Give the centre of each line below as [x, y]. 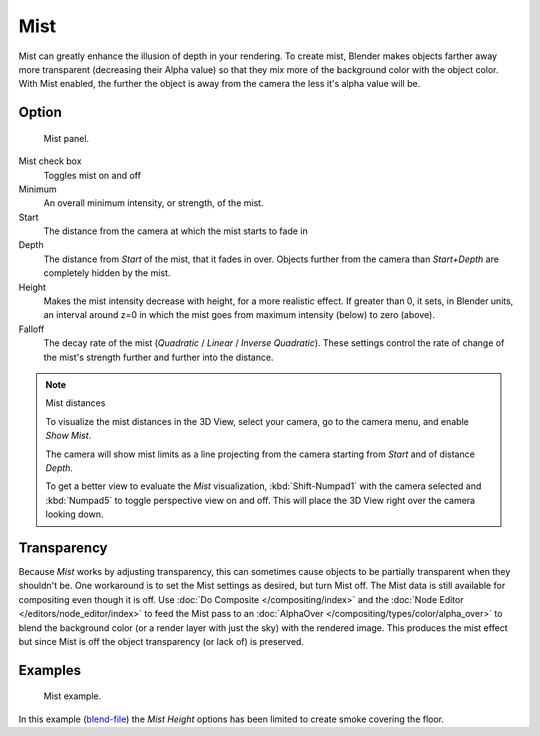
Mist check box [50, 161]
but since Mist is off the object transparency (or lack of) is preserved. [161, 641]
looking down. [74, 514]
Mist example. [72, 696]
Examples [50, 670]
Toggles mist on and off [92, 175]
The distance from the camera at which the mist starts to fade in [176, 231]
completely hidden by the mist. [107, 273]
